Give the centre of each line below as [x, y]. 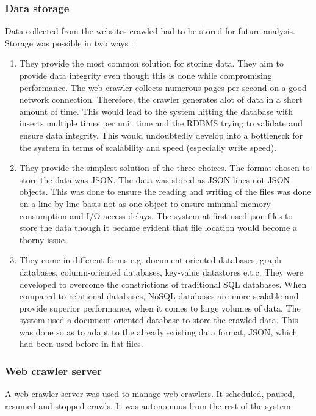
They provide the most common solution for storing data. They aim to [151, 63]
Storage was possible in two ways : [69, 42]
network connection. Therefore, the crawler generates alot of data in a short [161, 99]
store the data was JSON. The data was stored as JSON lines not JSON [155, 179]
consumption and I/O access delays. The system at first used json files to [156, 215]
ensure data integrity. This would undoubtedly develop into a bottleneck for [161, 135]
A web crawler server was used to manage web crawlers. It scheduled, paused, [150, 394]
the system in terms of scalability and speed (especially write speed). [148, 147]
